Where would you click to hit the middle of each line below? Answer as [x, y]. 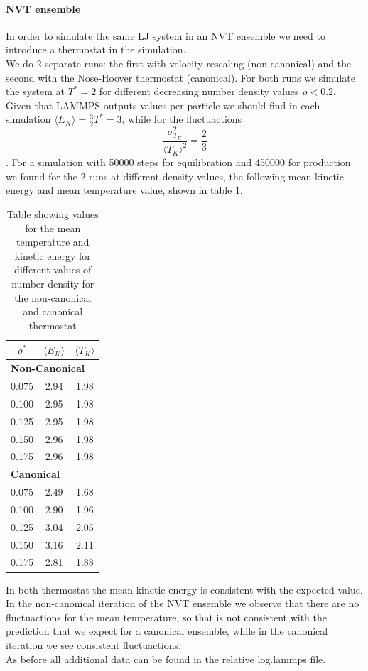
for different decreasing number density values [199, 91]
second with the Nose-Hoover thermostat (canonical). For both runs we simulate [180, 77]
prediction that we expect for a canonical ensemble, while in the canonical [167, 631]
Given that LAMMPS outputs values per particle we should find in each [163, 105]
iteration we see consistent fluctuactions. [93, 644]
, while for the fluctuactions [182, 119]
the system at [35, 91]
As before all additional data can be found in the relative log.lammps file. [166, 659]
